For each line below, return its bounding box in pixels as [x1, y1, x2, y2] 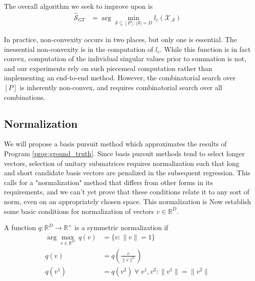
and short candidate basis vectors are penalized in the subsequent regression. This [4, 167, 251, 178]
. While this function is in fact [160, 44, 251, 54]
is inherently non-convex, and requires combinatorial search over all [20, 82, 223, 93]
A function [4, 222, 36, 233]
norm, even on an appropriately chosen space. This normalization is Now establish [4, 196, 251, 206]
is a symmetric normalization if [75, 222, 168, 233]
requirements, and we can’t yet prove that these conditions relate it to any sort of [4, 187, 250, 197]
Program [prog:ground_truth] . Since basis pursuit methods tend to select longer [4, 148, 245, 159]
